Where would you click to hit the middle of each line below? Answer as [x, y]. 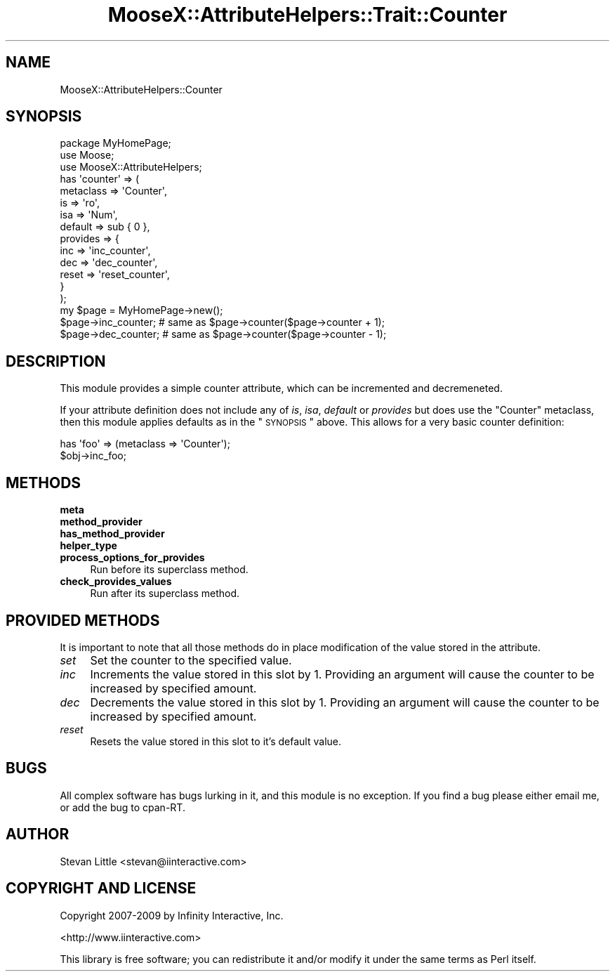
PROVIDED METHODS [83, 620]
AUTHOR [38, 834]
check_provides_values [116, 582]
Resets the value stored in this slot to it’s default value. [216, 741]
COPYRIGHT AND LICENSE [101, 889]
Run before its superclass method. [169, 570]
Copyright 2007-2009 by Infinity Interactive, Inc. [172, 915]
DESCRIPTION [56, 361]
